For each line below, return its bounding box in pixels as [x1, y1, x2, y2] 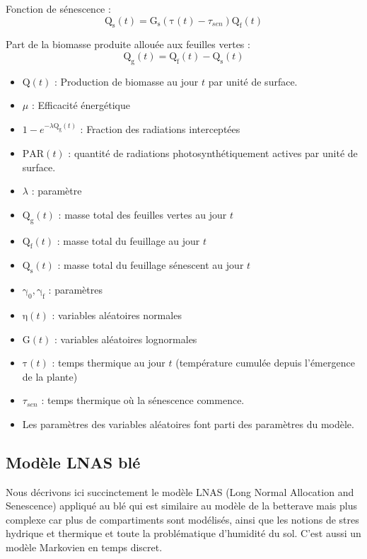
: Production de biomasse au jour [54, 74, 199, 88]
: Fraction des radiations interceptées [80, 122, 240, 137]
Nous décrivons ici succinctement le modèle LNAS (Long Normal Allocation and [6, 484, 354, 499]
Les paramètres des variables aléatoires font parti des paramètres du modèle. [22, 416, 354, 431]
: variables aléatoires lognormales [54, 331, 197, 346]
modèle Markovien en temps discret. [6, 540, 163, 555]
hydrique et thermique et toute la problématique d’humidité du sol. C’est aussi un [6, 526, 361, 541]
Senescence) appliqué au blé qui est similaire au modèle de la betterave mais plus [6, 498, 358, 513]
